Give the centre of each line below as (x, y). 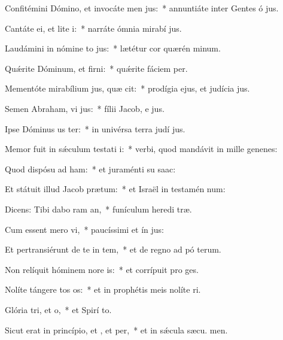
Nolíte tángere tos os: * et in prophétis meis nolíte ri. (103, 289)
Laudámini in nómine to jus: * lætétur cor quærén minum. (113, 48)
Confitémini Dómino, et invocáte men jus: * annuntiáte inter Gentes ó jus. (142, 8)
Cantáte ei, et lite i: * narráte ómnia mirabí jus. (93, 28)
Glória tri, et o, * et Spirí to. (58, 309)
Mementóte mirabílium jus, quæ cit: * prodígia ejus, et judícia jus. (127, 88)
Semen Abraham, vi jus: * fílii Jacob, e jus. (85, 108)
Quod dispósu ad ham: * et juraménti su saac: (90, 169)
